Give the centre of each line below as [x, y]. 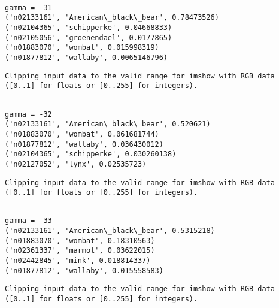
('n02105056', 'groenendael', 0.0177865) [89, 37]
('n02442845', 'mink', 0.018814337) [78, 261]
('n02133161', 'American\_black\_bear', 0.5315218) [110, 231]
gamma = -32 [28, 114]
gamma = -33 [28, 221]
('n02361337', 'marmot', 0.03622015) [80, 251]
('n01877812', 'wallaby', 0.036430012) [84, 144]
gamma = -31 [28, 7]
